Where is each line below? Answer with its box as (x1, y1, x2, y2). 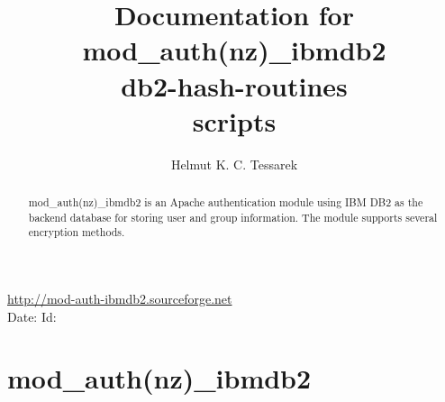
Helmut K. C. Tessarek (170, 154, 298, 173)
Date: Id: (7, 306, 57, 325)
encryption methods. (28, 224, 125, 240)
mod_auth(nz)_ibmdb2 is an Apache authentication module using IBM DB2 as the (28, 195, 423, 210)
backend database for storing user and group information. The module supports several (28, 209, 438, 224)
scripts (192, 102, 277, 139)
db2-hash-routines (121, 67, 348, 104)
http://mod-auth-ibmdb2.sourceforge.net (7, 289, 232, 308)
